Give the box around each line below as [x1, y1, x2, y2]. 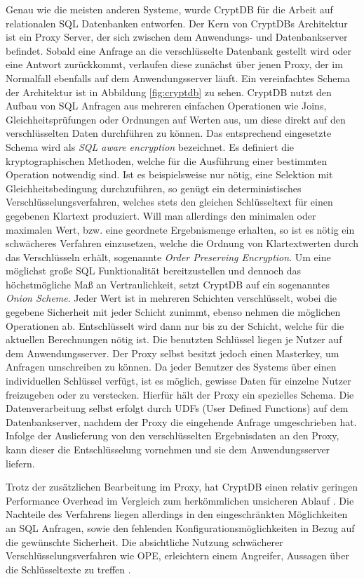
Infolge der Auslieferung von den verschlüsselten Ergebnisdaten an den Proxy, [6, 428, 339, 443]
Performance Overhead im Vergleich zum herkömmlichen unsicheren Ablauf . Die [6, 493, 354, 507]
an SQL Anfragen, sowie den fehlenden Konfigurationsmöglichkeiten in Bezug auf [6, 520, 355, 535]
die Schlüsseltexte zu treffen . [6, 561, 131, 576]
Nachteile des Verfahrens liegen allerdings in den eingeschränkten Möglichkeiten [6, 507, 348, 521]
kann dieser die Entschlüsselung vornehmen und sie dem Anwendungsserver [6, 442, 330, 456]
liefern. [6, 455, 35, 470]
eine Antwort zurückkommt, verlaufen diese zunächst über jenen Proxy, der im [6, 57, 343, 72]
